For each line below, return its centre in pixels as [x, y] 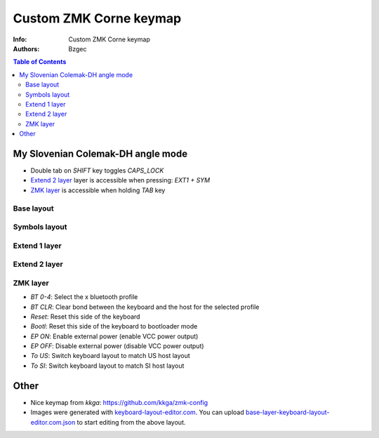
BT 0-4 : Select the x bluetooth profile [84, 297]
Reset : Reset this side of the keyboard [85, 317]
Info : [20, 39]
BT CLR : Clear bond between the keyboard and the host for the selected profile [145, 307]
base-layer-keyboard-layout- [288, 412]
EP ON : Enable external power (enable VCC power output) [114, 336]
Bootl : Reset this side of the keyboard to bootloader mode [114, 326]
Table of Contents [40, 62]
